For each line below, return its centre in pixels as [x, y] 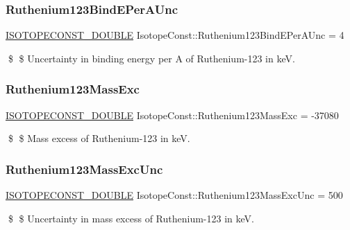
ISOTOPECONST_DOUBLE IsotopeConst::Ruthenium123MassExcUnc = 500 [174, 195]
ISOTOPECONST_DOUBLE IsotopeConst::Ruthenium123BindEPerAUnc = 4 [175, 35]
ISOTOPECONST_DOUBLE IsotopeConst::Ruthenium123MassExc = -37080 [172, 115]
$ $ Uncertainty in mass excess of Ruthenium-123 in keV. [131, 218]
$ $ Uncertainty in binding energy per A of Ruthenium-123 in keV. [151, 58]
